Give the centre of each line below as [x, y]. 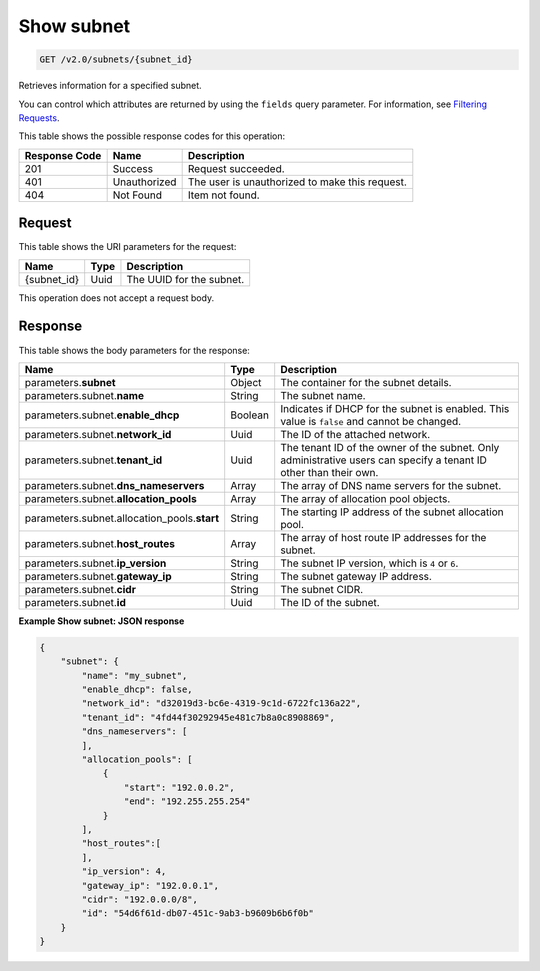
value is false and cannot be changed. [371, 421]
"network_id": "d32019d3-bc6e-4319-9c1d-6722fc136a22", [221, 703]
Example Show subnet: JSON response [101, 621]
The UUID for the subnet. [185, 279]
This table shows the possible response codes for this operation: [152, 136]
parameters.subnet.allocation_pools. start [122, 518]
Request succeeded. [236, 168]
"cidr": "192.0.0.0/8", [140, 899]
